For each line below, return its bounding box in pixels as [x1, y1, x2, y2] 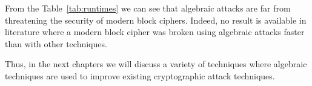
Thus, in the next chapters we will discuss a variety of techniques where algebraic [5, 58, 307, 70]
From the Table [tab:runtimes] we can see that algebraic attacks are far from [5, 2, 291, 14]
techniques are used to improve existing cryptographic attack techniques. [5, 69, 275, 82]
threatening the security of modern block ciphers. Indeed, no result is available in [5, 13, 307, 26]
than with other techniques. [5, 37, 107, 50]
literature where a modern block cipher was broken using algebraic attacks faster [5, 25, 305, 38]
